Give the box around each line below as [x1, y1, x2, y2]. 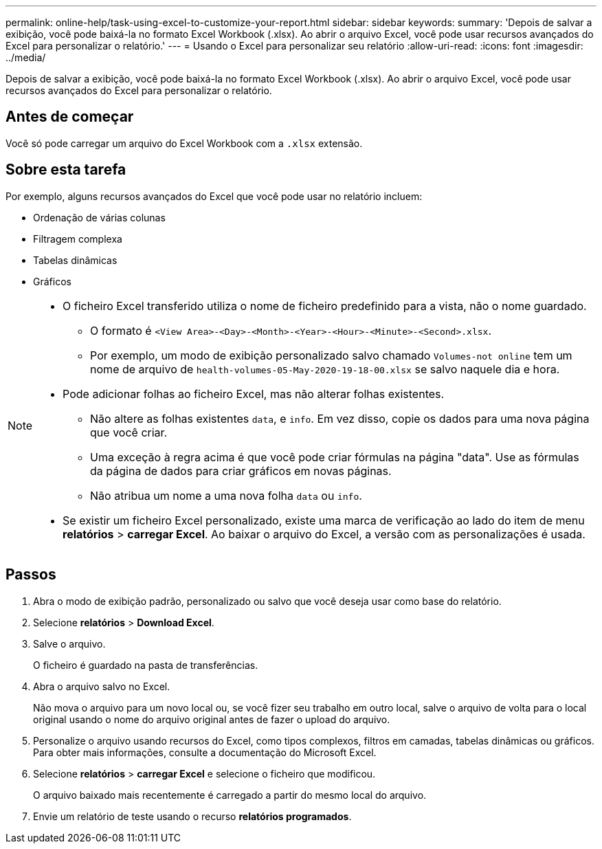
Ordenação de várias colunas [33, 211, 166, 223]
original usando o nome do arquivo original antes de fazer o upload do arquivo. [33, 713, 390, 725]
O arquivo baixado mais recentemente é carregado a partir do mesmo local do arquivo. [33, 789, 427, 801]
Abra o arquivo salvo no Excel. [33, 680, 170, 692]
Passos [5, 566, 56, 584]
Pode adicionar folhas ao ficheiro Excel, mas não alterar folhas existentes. [63, 386, 445, 401]
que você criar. [90, 425, 168, 439]
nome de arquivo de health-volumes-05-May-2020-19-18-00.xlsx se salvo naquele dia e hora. [90, 362, 560, 376]
